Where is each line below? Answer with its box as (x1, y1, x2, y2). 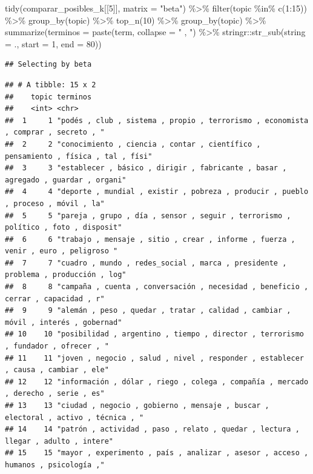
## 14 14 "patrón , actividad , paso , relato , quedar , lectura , (5, 425, 300, 434)
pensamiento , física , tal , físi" (5, 152, 153, 161)
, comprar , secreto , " (5, 128, 105, 137)
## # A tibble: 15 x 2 (5, 80, 96, 89)
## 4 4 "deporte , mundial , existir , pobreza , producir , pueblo (5, 187, 309, 196)
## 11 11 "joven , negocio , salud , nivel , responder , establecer (5, 353, 304, 362)
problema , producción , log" (5, 270, 127, 279)
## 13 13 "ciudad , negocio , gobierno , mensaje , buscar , (5, 401, 269, 410)
